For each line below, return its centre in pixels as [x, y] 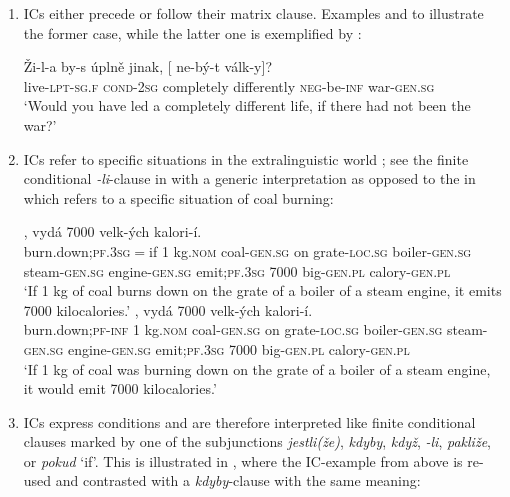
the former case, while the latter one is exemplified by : [192, 32]
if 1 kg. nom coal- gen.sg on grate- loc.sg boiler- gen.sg [310, 250]
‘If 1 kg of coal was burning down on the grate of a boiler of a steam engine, [257, 368]
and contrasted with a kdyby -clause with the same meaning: [238, 480]
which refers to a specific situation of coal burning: [178, 197]
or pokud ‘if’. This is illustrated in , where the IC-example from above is [243, 460]
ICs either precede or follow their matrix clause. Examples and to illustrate [253, 13]
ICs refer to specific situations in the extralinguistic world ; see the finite [246, 158]
